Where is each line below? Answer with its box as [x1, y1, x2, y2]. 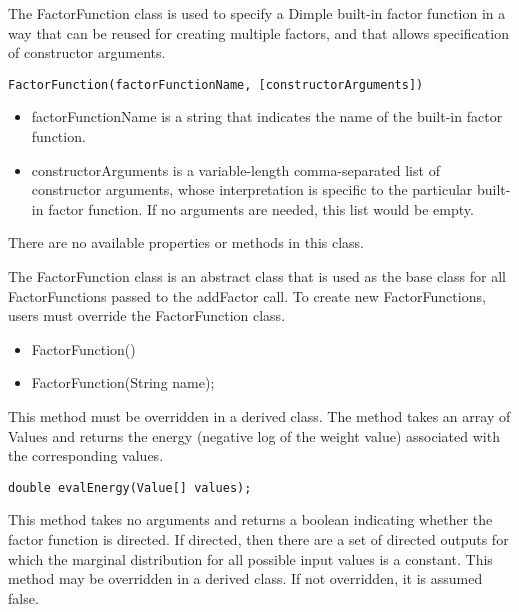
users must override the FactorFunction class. [8, 305, 286, 326]
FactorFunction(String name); [31, 372, 215, 393]
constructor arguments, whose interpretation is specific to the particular [31, 179, 473, 200]
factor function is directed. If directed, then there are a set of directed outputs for [8, 529, 509, 549]
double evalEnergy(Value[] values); [8, 480, 252, 495]
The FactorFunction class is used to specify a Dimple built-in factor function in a [8, 3, 506, 23]
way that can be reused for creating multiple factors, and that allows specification [8, 22, 509, 43]
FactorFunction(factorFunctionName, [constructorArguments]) [8, 77, 424, 92]
